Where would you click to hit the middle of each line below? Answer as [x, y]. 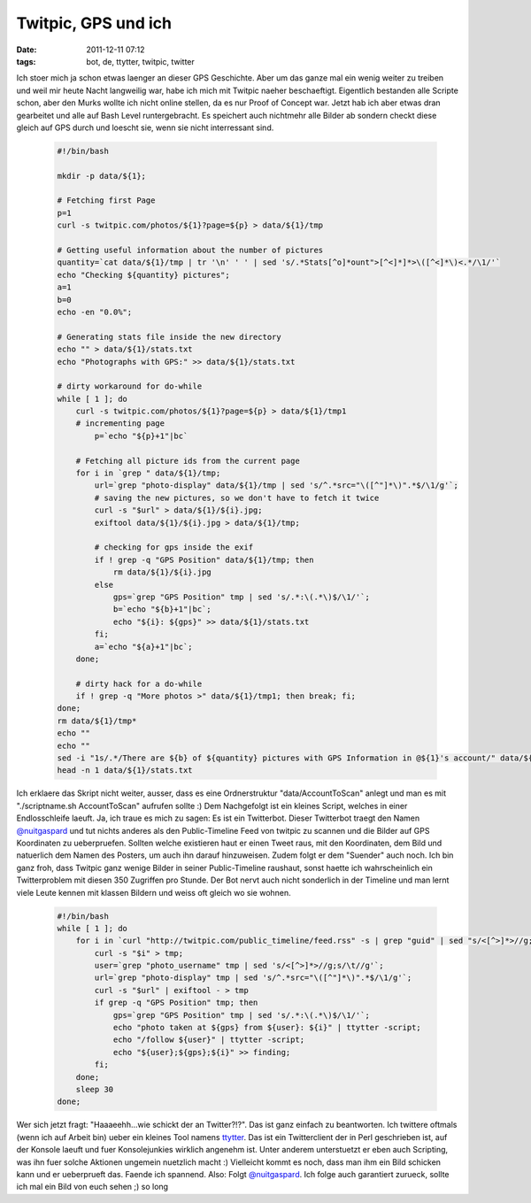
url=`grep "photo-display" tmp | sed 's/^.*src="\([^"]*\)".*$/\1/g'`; [253, 978]
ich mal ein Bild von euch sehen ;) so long [92, 1187]
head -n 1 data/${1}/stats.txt [125, 771]
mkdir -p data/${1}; [101, 176]
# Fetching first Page [106, 200]
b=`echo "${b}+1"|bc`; [162, 609]
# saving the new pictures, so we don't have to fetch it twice [237, 497]
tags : [26, 61]
